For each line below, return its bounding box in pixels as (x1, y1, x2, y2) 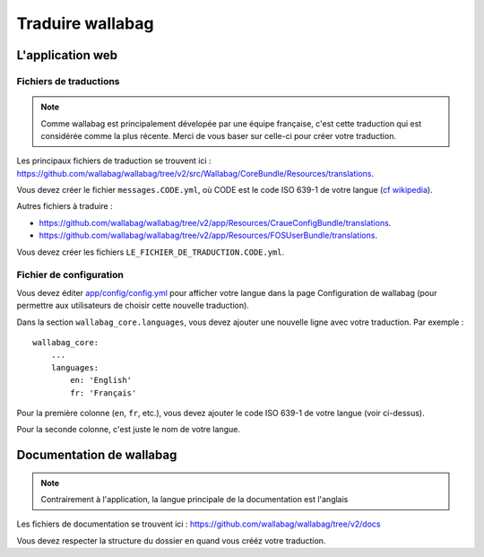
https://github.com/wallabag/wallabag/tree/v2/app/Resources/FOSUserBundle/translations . (39, 230, 378, 241)
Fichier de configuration (16, 269, 125, 282)
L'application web (16, 48, 118, 63)
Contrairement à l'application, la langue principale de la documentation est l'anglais (40, 494, 349, 505)
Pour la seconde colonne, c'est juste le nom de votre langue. (16, 424, 241, 435)
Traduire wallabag (16, 13, 154, 33)
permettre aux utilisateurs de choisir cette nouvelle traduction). (16, 300, 250, 311)
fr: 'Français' (70, 387, 137, 398)
